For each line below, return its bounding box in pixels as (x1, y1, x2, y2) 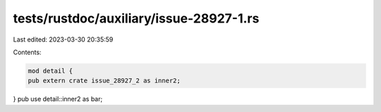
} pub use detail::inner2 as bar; (13, 95, 103, 104)
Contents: (13, 48, 42, 56)
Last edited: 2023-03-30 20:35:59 (13, 35, 114, 44)
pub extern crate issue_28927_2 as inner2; (28, 77, 181, 85)
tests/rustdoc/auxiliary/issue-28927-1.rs (13, 11, 260, 26)
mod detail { (28, 67, 73, 75)
